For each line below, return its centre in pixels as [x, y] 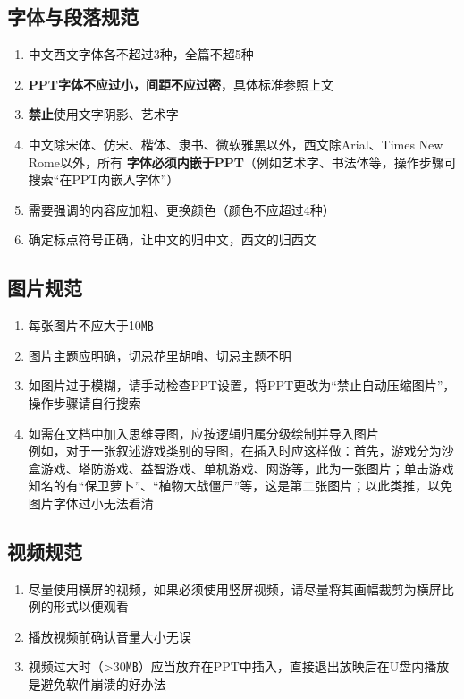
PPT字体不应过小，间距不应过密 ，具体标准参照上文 [181, 84]
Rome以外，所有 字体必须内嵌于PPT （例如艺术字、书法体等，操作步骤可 [242, 162]
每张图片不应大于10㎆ [91, 325]
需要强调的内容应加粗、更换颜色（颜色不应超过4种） [181, 209]
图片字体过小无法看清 [91, 503]
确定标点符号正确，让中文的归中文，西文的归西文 [172, 239]
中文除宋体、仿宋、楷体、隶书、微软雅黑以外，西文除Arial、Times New [236, 144]
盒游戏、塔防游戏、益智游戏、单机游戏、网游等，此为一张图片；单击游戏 [241, 468]
